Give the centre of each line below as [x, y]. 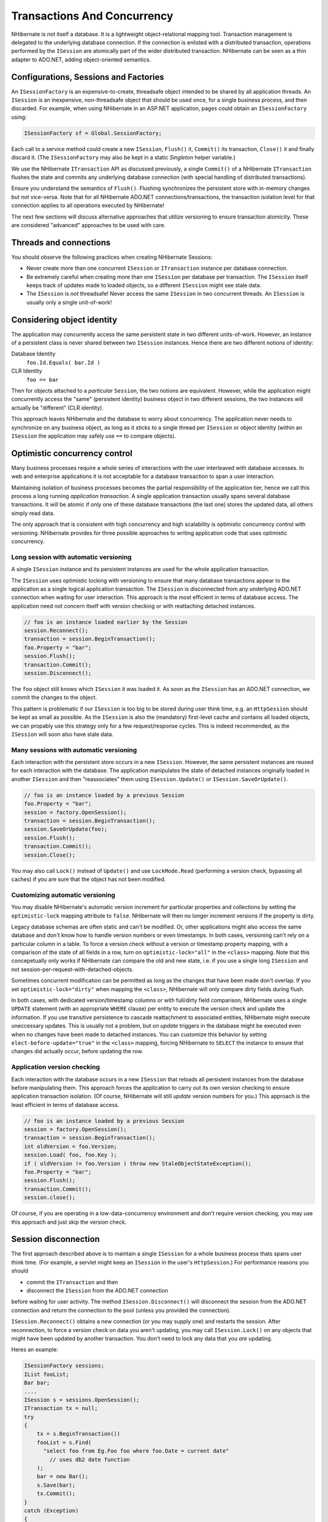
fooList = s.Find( [64, 1442]
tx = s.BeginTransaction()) [79, 1434]
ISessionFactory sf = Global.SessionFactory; [93, 133]
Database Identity [33, 354]
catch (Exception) [51, 1510]
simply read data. [33, 513]
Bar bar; [37, 1383]
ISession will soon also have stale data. [62, 734]
